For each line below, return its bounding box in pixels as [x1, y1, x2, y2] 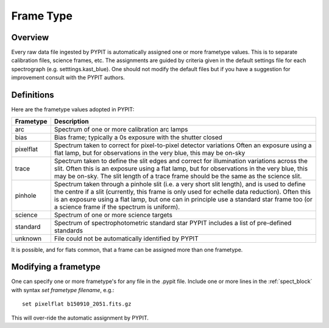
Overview [11, 32, 49, 43]
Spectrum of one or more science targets [54, 211, 173, 219]
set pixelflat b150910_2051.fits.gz [22, 301, 132, 307]
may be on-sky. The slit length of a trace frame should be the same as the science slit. [54, 172, 302, 180]
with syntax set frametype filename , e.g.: [11, 286, 115, 293]
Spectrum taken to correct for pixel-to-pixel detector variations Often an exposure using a [54, 141, 312, 149]
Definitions [11, 90, 54, 100]
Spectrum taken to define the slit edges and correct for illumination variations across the [54, 156, 308, 165]
